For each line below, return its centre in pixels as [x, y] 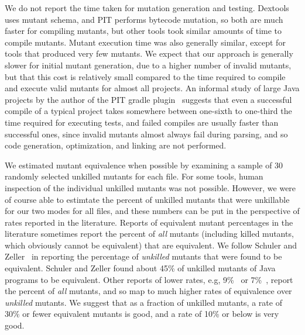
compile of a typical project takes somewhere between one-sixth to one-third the [148, 111]
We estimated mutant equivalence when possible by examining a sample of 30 [144, 165]
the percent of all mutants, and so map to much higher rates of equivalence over [148, 291]
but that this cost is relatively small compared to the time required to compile [145, 76]
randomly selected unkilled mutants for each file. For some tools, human [134, 176]
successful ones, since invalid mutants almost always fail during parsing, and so [146, 134]
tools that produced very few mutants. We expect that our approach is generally [149, 53]
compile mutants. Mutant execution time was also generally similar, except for [145, 42]
